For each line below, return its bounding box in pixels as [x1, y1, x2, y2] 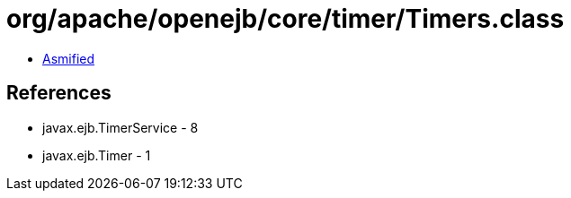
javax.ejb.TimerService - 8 [42, 119, 199, 135]
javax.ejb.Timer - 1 [42, 147, 151, 163]
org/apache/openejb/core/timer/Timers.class [6, 4, 565, 34]
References [6, 82, 112, 105]
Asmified [42, 50, 95, 66]
